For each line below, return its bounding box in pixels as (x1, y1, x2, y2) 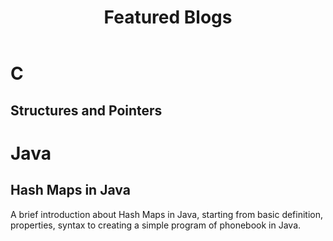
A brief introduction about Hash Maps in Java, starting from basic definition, (10, 208, 324, 220)
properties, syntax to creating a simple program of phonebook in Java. (10, 219, 302, 231)
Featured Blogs (103, 6, 233, 29)
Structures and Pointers (10, 102, 163, 119)
